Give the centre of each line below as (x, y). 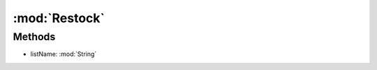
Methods (34, 37)
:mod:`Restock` (59, 18)
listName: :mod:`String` (64, 54)
